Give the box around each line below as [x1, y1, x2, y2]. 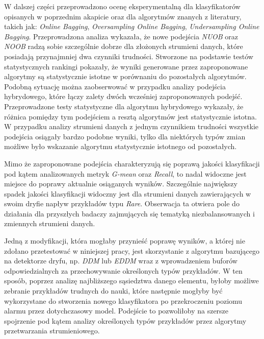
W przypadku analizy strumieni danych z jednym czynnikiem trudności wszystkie [4, 121, 258, 132]
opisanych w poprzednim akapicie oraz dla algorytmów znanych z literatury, [4, 11, 242, 21]
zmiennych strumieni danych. [4, 218, 95, 229]
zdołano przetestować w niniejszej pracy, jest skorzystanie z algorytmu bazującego [4, 245, 260, 256]
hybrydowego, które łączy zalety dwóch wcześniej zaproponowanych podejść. [4, 91, 243, 102]
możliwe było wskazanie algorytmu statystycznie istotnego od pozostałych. [4, 141, 237, 152]
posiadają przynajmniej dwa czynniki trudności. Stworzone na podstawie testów [4, 51, 253, 61]
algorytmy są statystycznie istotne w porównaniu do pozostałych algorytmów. [4, 71, 247, 82]
